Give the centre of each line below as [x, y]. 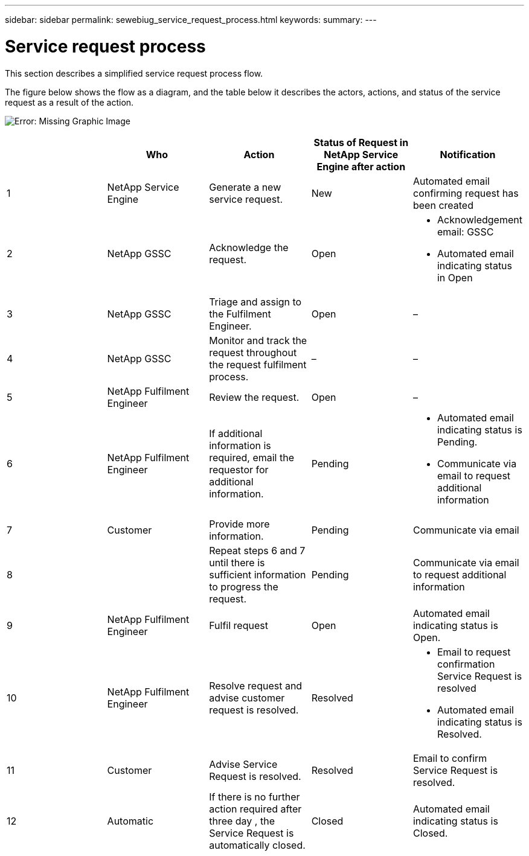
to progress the [244, 586]
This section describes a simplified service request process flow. [134, 73]
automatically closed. [257, 845]
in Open [455, 277]
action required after [255, 809]
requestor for [239, 469]
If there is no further [255, 797]
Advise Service [243, 764]
